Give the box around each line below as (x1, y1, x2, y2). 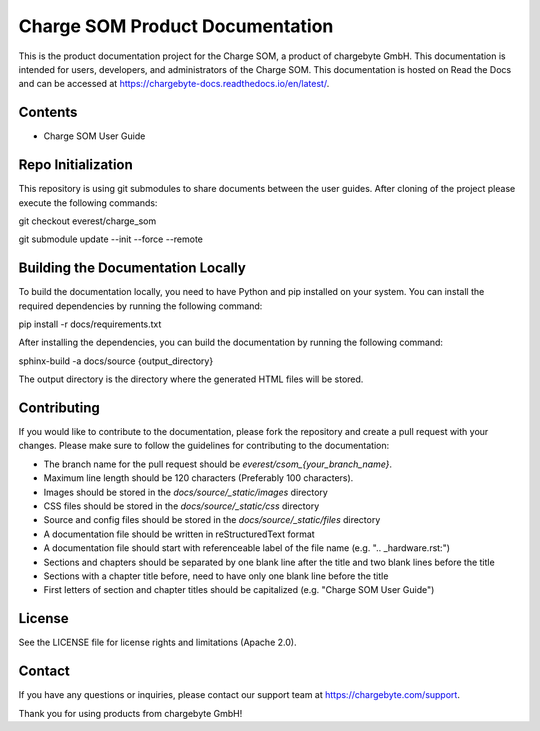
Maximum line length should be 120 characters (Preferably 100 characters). (43, 472, 354, 484)
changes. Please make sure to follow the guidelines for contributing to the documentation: (18, 440, 390, 452)
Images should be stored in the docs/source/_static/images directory (43, 486, 329, 498)
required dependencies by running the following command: (18, 300, 263, 312)
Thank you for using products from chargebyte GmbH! (18, 707, 243, 719)
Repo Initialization (18, 156, 134, 174)
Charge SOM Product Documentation (18, 15, 334, 37)
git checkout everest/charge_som (18, 215, 157, 227)
